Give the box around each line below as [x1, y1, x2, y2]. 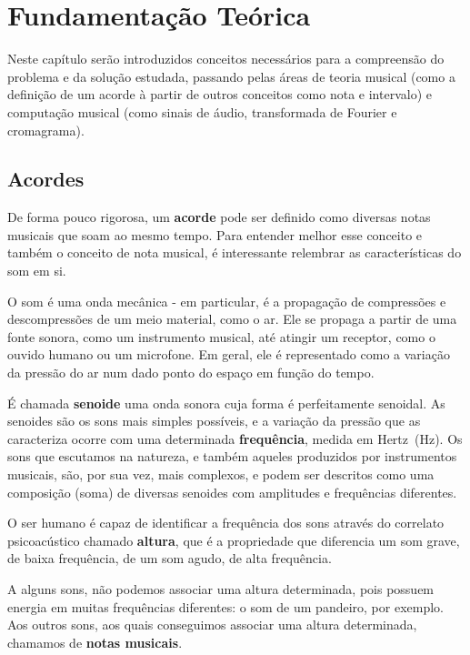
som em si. [7, 261, 66, 280]
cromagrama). [7, 120, 85, 139]
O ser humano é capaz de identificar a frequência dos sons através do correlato [7, 513, 445, 532]
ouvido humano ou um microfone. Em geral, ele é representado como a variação [7, 345, 450, 364]
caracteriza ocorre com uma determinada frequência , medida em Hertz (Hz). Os [7, 428, 463, 448]
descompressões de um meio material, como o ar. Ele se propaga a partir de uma [7, 309, 457, 328]
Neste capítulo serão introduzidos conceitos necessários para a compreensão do [7, 49, 445, 68]
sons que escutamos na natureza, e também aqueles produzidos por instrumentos [7, 447, 457, 466]
